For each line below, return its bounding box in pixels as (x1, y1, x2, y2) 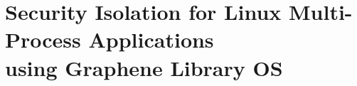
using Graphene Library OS (5, 53, 283, 82)
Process (5, 25, 81, 54)
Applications (88, 25, 214, 54)
